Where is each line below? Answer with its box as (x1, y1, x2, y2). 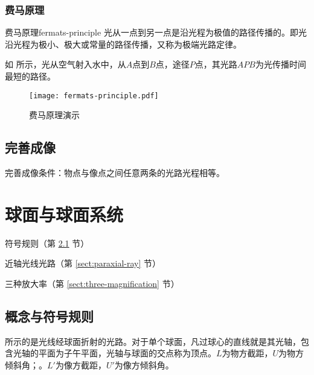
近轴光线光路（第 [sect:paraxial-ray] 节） (5, 257, 161, 269)
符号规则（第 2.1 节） (5, 236, 89, 249)
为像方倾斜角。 (114, 358, 174, 371)
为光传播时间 (255, 58, 306, 71)
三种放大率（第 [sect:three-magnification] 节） (5, 277, 179, 289)
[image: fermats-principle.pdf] (29, 91, 159, 100)
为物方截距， (222, 347, 273, 359)
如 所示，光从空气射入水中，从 (5, 58, 126, 71)
